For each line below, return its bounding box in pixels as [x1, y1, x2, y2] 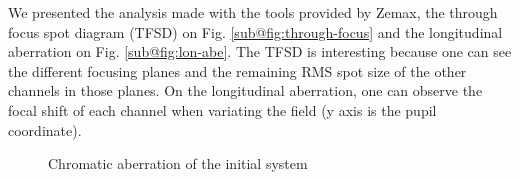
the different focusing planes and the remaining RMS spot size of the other [8, 60, 467, 81]
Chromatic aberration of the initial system [48, 153, 308, 174]
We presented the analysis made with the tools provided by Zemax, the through [8, 2, 498, 22]
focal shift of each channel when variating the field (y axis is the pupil [8, 99, 437, 120]
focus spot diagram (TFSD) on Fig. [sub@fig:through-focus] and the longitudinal [8, 21, 503, 42]
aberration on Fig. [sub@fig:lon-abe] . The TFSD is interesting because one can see [8, 41, 512, 62]
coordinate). [8, 119, 82, 140]
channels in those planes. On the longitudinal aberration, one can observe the [8, 80, 483, 101]
